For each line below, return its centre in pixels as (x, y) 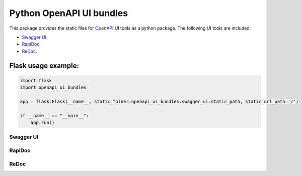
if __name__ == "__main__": (54, 116)
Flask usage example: (44, 65)
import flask (36, 80)
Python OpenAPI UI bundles (69, 13)
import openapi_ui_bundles (53, 87)
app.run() (43, 123)
